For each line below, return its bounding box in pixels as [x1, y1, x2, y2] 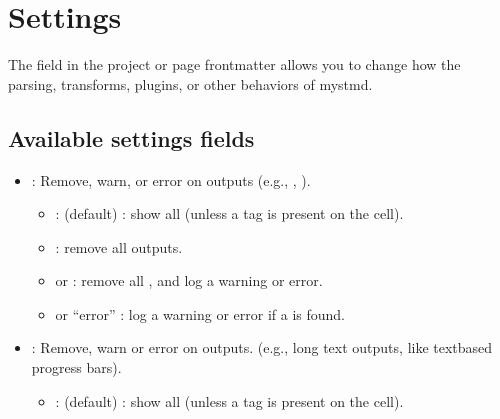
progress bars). [31, 357, 122, 378]
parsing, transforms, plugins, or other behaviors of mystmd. [8, 73, 373, 94]
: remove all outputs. [55, 236, 183, 257]
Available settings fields [8, 122, 255, 153]
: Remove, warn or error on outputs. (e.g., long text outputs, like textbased [31, 337, 493, 358]
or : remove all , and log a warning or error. [55, 270, 323, 291]
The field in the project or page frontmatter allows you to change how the [8, 54, 461, 75]
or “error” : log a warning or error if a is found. [55, 303, 345, 324]
